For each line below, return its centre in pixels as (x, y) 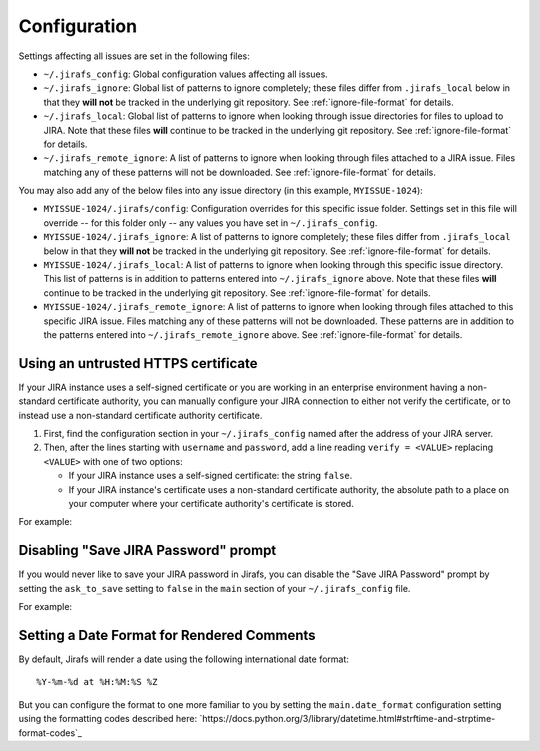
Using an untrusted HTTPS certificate (138, 363)
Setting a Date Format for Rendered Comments (167, 635)
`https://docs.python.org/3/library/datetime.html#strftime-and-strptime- (347, 719)
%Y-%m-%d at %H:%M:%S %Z (97, 682)
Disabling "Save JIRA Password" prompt (147, 550)
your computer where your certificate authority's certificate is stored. (211, 503)
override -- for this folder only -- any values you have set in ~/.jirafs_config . (210, 222)
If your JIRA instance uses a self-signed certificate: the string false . (210, 476)
